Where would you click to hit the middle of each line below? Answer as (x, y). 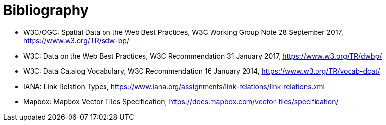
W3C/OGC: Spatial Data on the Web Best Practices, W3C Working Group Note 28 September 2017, (183, 32)
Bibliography (46, 10)
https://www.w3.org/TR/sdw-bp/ (76, 40)
